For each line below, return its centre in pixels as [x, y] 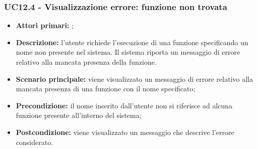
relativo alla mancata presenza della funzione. [86, 62]
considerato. [35, 142]
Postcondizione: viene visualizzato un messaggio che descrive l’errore [125, 132]
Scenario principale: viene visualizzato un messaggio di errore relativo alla [134, 79]
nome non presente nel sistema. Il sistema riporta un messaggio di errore [128, 52]
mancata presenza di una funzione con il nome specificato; [106, 89]
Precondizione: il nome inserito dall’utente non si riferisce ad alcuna [124, 105]
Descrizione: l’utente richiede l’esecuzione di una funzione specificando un [132, 42]
